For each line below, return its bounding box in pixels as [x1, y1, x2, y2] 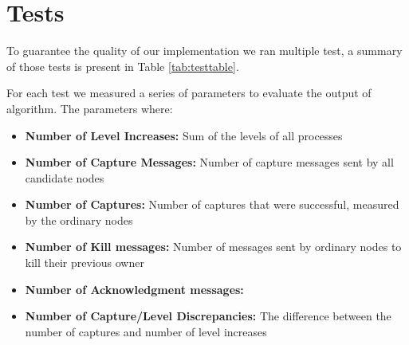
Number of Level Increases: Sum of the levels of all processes [25, 127, 343, 143]
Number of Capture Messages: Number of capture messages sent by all [25, 154, 394, 171]
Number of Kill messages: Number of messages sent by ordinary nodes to [25, 238, 402, 255]
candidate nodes [25, 169, 104, 186]
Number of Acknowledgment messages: [25, 280, 244, 297]
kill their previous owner [25, 254, 144, 271]
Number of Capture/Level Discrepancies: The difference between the [25, 308, 391, 324]
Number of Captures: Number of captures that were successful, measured [25, 196, 399, 213]
